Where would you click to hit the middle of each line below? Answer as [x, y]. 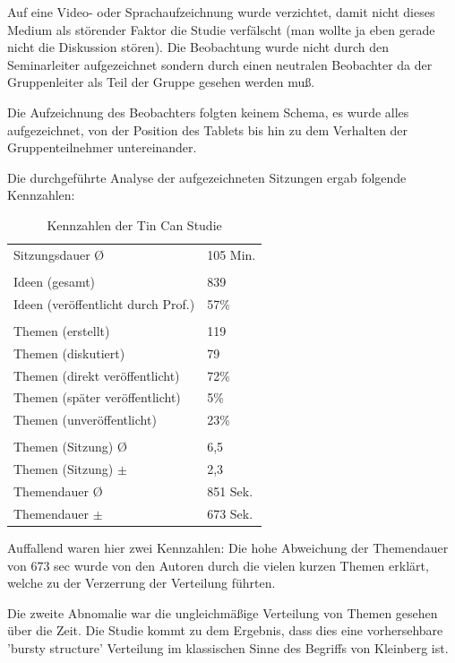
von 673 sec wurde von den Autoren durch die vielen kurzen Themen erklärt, [218, 565]
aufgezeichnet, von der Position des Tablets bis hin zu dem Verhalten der [208, 129]
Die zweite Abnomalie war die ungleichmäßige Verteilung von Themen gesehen [223, 612]
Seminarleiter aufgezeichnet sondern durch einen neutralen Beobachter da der [220, 64]
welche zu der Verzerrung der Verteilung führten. [142, 583]
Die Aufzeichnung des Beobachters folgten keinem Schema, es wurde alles [208, 112]
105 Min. [232, 254]
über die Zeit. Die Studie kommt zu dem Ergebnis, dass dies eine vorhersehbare [225, 630]
